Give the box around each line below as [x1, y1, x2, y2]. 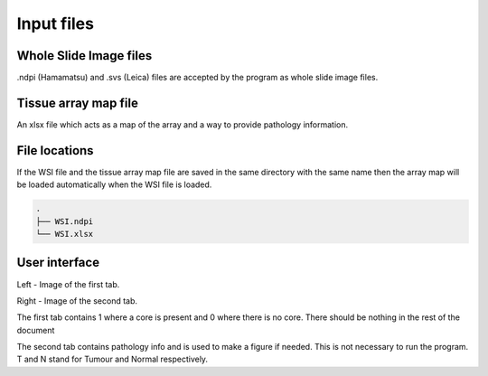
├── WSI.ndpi [35, 216, 94, 226]
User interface [16, 255, 99, 270]
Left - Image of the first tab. [16, 278, 120, 289]
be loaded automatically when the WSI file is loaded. [16, 179, 212, 190]
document [16, 324, 55, 335]
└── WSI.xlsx [35, 229, 94, 240]
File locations [16, 143, 94, 158]
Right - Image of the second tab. [16, 295, 138, 306]
